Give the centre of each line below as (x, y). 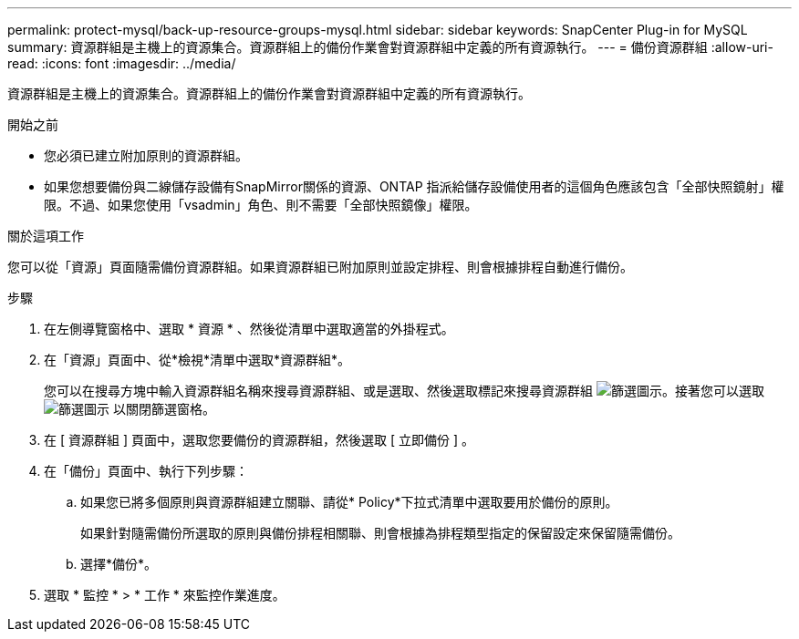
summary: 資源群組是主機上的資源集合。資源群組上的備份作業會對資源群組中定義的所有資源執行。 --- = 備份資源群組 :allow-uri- (390, 47)
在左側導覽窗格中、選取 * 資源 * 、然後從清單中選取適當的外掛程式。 (249, 329)
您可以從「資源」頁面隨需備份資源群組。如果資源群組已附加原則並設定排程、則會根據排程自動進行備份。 (320, 267)
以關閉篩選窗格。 (164, 409)
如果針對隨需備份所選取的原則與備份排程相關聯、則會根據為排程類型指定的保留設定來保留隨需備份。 (380, 533)
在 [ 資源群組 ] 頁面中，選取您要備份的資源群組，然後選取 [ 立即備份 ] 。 (259, 440)
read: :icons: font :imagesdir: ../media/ (122, 63)
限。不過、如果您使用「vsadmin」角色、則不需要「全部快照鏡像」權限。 (261, 205)
